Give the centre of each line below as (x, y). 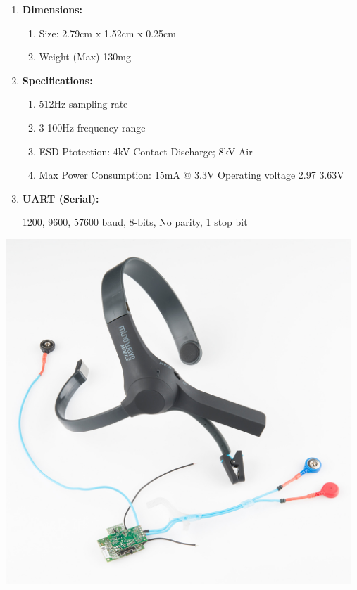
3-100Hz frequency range (92, 127)
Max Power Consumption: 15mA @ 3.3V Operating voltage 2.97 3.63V (192, 175)
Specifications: (57, 80)
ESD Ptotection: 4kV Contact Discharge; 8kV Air (146, 151)
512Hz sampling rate (83, 104)
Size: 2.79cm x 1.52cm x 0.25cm (107, 33)
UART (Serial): (61, 198)
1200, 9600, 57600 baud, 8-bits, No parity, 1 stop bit (135, 222)
